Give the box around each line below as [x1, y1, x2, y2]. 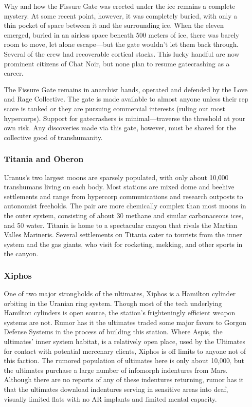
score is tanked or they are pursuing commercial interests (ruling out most [4, 103, 225, 113]
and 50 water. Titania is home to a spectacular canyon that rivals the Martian [4, 220, 237, 230]
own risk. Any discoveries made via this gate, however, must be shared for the [4, 122, 236, 133]
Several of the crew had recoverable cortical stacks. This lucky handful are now [4, 48, 239, 59]
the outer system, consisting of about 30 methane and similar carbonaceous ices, [4, 210, 244, 220]
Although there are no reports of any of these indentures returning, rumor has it [4, 374, 244, 385]
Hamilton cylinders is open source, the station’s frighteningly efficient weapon [4, 307, 235, 318]
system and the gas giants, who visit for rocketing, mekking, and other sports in [4, 239, 243, 249]
